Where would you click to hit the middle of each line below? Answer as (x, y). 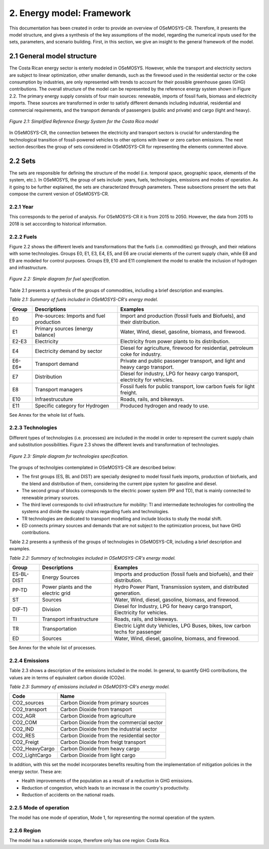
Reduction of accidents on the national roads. (68, 795)
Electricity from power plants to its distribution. (175, 341)
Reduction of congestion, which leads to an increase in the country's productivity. (106, 788)
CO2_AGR (24, 716)
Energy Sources (61, 577)
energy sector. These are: (36, 772)
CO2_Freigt (26, 742)
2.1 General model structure (53, 56)
